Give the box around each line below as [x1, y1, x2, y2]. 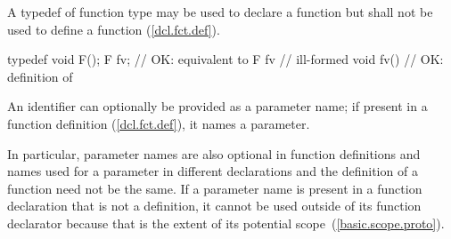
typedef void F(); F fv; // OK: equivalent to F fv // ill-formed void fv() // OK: [7, 50, 444, 68]
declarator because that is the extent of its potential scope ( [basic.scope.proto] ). [7, 213, 445, 232]
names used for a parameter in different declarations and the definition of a [7, 162, 418, 180]
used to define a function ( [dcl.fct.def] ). [7, 20, 220, 38]
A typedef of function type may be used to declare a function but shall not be [7, 3, 433, 20]
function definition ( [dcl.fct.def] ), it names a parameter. [7, 114, 310, 132]
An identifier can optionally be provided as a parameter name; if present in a [7, 97, 428, 116]
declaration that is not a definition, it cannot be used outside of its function [7, 196, 422, 215]
